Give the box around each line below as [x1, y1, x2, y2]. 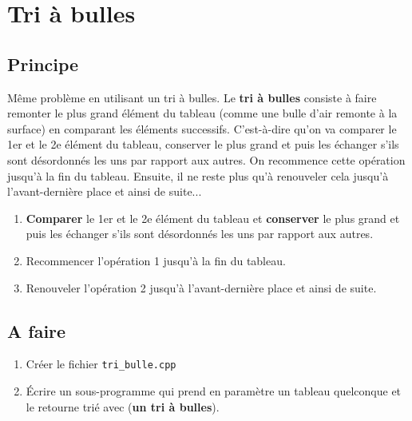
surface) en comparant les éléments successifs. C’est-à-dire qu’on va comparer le [7, 120, 397, 137]
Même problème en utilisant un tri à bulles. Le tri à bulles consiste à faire [7, 89, 377, 105]
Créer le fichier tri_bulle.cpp [26, 355, 176, 372]
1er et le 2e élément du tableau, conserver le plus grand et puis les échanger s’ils [7, 136, 399, 153]
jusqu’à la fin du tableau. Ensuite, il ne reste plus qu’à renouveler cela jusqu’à [7, 167, 389, 184]
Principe [7, 51, 79, 76]
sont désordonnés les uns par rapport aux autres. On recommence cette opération [7, 151, 406, 168]
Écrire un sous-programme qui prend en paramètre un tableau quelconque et [26, 382, 402, 399]
